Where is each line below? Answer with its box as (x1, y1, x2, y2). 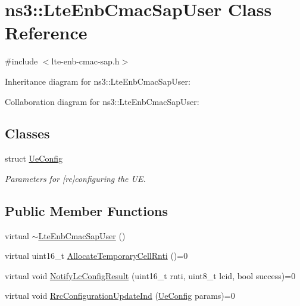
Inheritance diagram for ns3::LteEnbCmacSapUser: (5, 75, 190, 87)
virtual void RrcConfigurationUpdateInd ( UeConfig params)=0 (5, 289, 235, 302)
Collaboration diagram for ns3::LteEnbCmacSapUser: (5, 95, 199, 107)
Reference (5, 20, 87, 45)
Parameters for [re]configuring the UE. (5, 172, 146, 184)
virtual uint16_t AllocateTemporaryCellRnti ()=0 (5, 249, 188, 262)
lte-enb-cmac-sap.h (51, 55, 120, 67)
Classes (5, 124, 50, 143)
